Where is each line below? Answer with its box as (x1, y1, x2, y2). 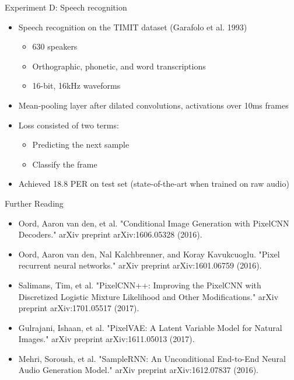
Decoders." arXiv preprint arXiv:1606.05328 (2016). (18, 228, 202, 240)
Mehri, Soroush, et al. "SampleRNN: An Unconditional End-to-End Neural (18, 352, 286, 364)
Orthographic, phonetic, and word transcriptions (32, 60, 206, 72)
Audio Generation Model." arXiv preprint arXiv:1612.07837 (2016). (18, 364, 259, 376)
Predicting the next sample (32, 138, 129, 151)
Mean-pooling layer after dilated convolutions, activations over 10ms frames (18, 99, 289, 111)
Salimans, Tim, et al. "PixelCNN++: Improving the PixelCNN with (18, 278, 261, 291)
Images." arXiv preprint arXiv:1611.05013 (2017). (18, 333, 195, 345)
